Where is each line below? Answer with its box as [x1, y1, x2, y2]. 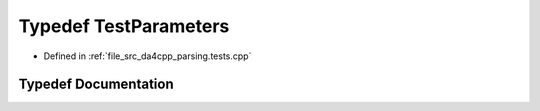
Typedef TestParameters [18, 15, 230, 37]
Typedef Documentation [18, 76, 174, 93]
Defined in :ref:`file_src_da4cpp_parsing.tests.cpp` [43, 50, 252, 62]
